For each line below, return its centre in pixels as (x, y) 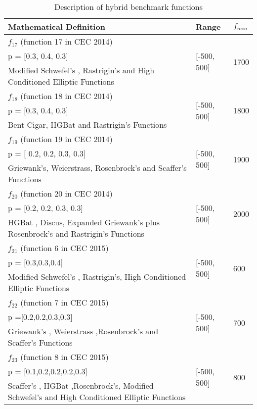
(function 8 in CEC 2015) (64, 357)
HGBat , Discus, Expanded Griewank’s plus (84, 222)
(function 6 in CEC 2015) (64, 248)
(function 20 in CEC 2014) (66, 193)
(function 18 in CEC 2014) (66, 96)
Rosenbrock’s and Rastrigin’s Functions (76, 233)
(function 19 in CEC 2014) (66, 139)
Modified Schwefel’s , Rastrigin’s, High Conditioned (97, 277)
